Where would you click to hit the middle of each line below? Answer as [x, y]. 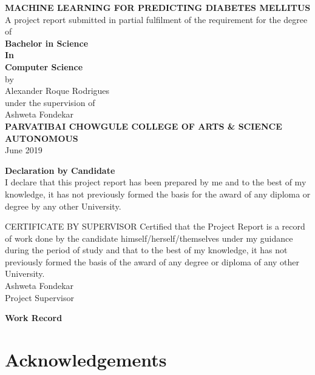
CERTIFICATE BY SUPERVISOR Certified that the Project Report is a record [155, 226]
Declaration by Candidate [60, 170]
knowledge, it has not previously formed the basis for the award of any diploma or [158, 194]
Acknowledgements [86, 360]
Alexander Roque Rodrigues [57, 91]
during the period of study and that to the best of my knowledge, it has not [146, 250]
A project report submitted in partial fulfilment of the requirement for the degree [156, 19]
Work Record [34, 318]
